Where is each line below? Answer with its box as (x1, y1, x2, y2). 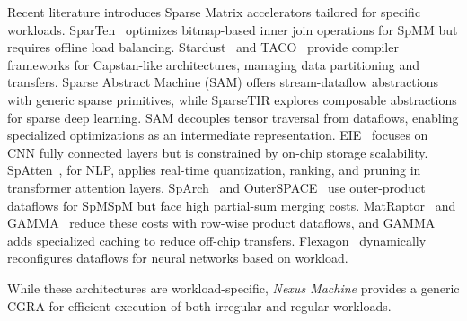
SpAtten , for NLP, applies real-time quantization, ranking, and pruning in (7, 160, 421, 179)
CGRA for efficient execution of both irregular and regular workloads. (7, 296, 392, 315)
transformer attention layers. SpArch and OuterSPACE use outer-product (7, 178, 426, 196)
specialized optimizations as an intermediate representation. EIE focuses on (7, 126, 428, 144)
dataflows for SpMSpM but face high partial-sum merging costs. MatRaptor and (7, 195, 456, 214)
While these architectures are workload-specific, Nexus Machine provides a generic (7, 278, 460, 297)
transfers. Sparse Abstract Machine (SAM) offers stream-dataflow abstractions (7, 73, 439, 91)
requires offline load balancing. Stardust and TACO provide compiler (7, 38, 399, 56)
